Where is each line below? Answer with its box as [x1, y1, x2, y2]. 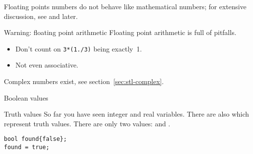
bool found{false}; [4, 136, 67, 143]
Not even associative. [15, 60, 79, 70]
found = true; [4, 144, 50, 151]
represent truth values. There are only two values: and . [4, 118, 170, 128]
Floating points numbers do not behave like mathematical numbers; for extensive [4, 1, 247, 11]
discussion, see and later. [4, 11, 78, 21]
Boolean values [4, 92, 48, 103]
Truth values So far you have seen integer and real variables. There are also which [4, 109, 249, 119]
